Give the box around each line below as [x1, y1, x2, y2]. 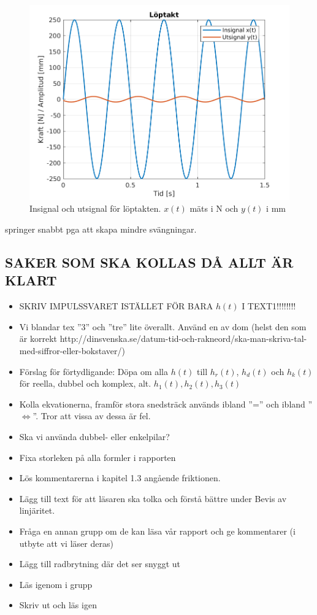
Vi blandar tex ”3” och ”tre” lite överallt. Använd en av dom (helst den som [19, 320, 307, 333]
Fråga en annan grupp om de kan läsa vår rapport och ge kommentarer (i [19, 524, 296, 537]
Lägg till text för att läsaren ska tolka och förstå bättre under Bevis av [19, 492, 287, 505]
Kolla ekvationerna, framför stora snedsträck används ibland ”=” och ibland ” [19, 397, 313, 410]
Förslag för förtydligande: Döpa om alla [19, 365, 169, 377]
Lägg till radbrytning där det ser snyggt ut [19, 557, 181, 570]
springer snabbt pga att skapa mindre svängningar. [5, 223, 197, 236]
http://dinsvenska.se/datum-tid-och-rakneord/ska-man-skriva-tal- [59, 332, 307, 345]
